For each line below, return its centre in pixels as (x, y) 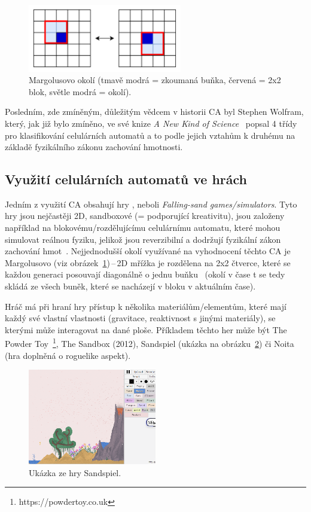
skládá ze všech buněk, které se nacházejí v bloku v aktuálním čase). (130, 286)
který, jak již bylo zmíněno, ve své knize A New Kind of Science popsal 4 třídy (151, 123)
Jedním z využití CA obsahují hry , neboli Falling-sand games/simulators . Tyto (151, 204)
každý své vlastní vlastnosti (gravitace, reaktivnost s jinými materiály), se (140, 318)
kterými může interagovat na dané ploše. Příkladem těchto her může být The (146, 329)
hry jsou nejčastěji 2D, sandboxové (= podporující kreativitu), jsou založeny (145, 216)
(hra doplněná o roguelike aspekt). (68, 355)
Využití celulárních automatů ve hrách (126, 179)
